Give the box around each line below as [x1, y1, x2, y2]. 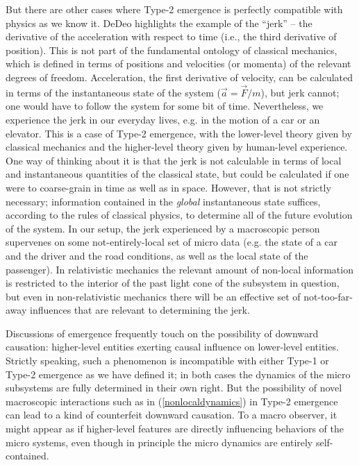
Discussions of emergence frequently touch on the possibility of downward [6, 325, 319, 340]
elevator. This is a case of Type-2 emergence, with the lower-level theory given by [6, 126, 352, 140]
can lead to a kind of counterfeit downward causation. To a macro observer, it [6, 407, 337, 422]
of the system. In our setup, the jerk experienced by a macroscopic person [6, 221, 320, 235]
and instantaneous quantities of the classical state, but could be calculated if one [6, 167, 349, 181]
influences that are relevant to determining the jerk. [29, 303, 250, 317]
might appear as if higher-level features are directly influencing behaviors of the [6, 421, 344, 436]
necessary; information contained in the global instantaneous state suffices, [6, 194, 321, 208]
